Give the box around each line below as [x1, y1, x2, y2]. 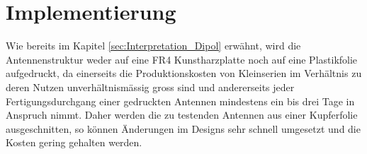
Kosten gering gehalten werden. [6, 135, 142, 150]
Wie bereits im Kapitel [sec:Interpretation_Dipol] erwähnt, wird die [6, 38, 301, 53]
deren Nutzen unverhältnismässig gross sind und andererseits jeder [6, 79, 295, 94]
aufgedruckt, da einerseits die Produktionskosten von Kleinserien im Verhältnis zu [6, 66, 362, 81]
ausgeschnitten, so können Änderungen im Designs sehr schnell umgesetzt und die [6, 121, 361, 136]
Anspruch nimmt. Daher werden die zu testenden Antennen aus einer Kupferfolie [6, 107, 358, 122]
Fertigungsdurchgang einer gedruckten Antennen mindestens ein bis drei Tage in [6, 93, 355, 108]
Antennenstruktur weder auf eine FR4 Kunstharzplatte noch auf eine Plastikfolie [6, 52, 358, 66]
